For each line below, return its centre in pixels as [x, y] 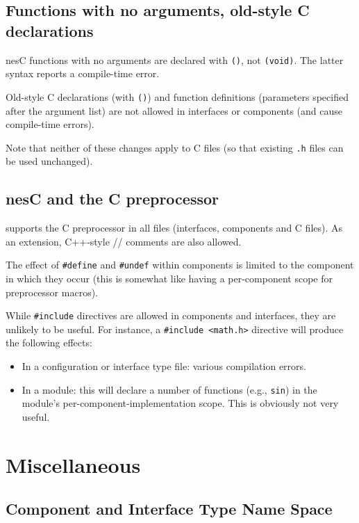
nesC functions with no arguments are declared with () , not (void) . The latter [175, 59]
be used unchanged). [49, 161]
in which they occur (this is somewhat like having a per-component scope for [169, 278]
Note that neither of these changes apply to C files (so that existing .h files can [175, 147]
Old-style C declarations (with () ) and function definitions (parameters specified [177, 96]
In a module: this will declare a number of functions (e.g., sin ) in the [169, 389]
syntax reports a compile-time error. [83, 73]
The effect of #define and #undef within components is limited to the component [180, 265]
